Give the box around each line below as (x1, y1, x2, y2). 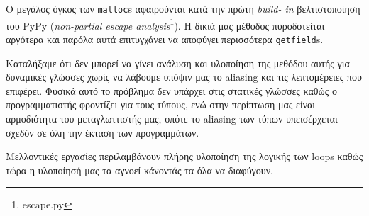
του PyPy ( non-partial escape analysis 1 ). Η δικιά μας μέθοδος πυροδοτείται (6, 16, 325, 33)
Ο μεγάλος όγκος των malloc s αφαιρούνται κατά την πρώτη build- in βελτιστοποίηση (6, 1, 360, 16)
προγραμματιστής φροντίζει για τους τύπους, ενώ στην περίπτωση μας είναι (6, 97, 316, 112)
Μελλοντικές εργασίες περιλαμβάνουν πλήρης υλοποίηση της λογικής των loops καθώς (6, 149, 363, 164)
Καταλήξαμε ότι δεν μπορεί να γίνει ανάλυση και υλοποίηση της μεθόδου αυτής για (6, 55, 350, 70)
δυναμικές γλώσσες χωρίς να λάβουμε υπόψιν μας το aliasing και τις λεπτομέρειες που (6, 69, 362, 84)
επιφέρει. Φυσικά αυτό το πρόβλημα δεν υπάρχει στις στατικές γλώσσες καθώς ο (6, 83, 337, 98)
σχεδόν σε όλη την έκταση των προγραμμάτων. (6, 125, 199, 140)
